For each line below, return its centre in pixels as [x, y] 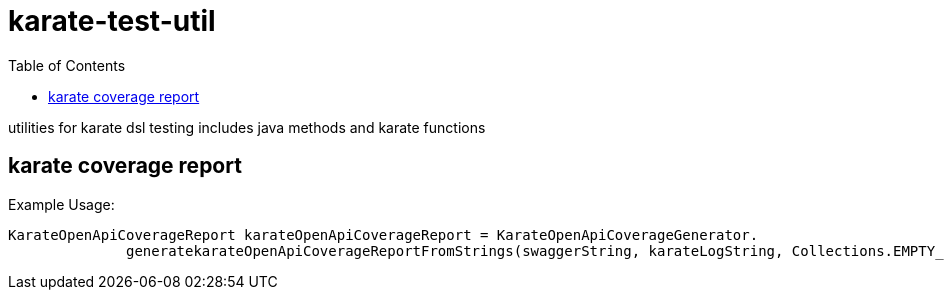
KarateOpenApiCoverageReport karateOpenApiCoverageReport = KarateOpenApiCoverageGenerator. [383, 234]
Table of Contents [67, 65]
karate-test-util [112, 21]
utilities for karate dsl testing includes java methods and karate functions [247, 127]
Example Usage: [61, 204]
